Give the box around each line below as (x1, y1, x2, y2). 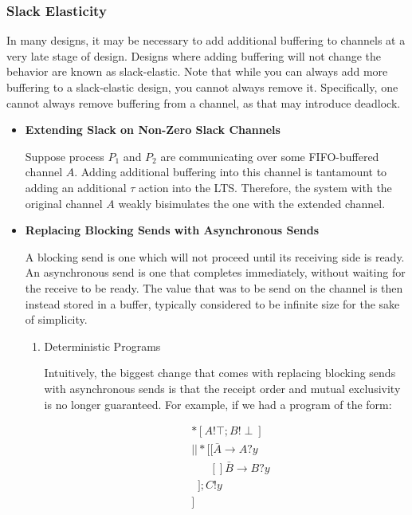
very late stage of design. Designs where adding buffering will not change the (6, 47, 381, 64)
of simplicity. (25, 311, 88, 328)
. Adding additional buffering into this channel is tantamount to (74, 163, 387, 180)
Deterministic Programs (44, 337, 161, 354)
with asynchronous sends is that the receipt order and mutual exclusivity (44, 379, 401, 396)
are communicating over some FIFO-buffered (160, 147, 379, 164)
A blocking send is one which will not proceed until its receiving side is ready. (25, 248, 405, 265)
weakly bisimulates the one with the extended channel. (118, 195, 386, 211)
